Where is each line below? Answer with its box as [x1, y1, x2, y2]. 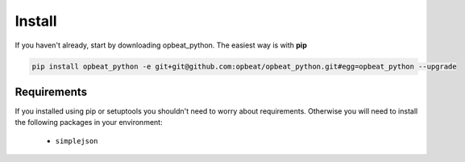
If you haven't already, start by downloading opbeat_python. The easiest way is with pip [15, 40, 308, 50]
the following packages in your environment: [15, 118, 163, 127]
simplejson [55, 136, 98, 145]
